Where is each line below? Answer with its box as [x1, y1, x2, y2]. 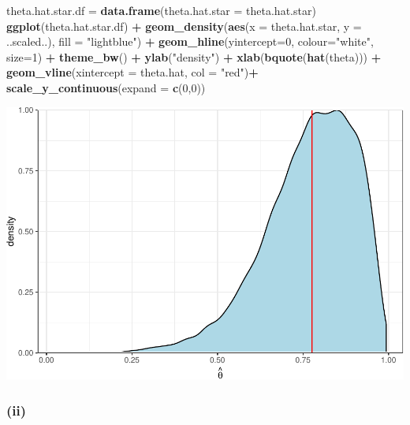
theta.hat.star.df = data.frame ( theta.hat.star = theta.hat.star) [6, 2, 316, 18]
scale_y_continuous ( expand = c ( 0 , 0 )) [6, 79, 206, 95]
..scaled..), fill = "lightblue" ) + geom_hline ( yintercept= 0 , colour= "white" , [6, 33, 374, 50]
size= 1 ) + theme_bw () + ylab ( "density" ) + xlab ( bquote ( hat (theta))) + [6, 48, 382, 65]
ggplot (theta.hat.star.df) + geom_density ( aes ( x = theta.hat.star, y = [6, 17, 362, 34]
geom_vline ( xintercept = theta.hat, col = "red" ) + [6, 64, 259, 80]
